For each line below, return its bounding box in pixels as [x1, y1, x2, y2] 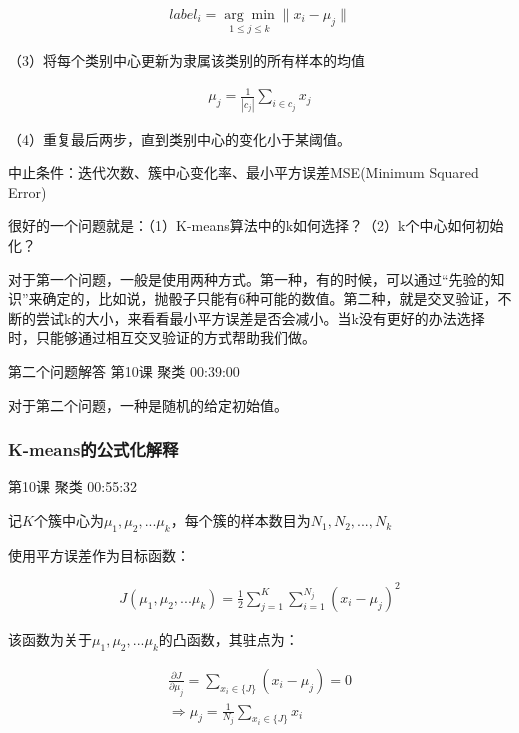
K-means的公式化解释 [8, 437, 179, 462]
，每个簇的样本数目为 [170, 510, 311, 531]
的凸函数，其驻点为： [158, 628, 299, 649]
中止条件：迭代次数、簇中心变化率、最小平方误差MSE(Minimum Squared [8, 162, 479, 183]
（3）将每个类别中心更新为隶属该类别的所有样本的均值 [8, 50, 365, 71]
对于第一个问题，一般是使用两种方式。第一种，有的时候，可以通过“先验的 [8, 268, 491, 289]
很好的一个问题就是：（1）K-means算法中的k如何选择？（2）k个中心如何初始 [8, 215, 504, 236]
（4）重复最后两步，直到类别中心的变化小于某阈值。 [8, 128, 351, 149]
